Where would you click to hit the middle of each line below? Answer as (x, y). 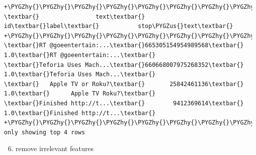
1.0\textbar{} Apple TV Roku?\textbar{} (80, 94)
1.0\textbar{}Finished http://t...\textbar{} (80, 113)
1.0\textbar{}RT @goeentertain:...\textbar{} (80, 55)
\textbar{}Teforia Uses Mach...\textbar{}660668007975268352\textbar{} (124, 65)
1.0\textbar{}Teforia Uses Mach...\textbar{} (80, 75)
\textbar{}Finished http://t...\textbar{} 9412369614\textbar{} (124, 103)
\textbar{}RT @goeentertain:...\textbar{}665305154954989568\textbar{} (124, 46)
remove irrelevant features (54, 148)
